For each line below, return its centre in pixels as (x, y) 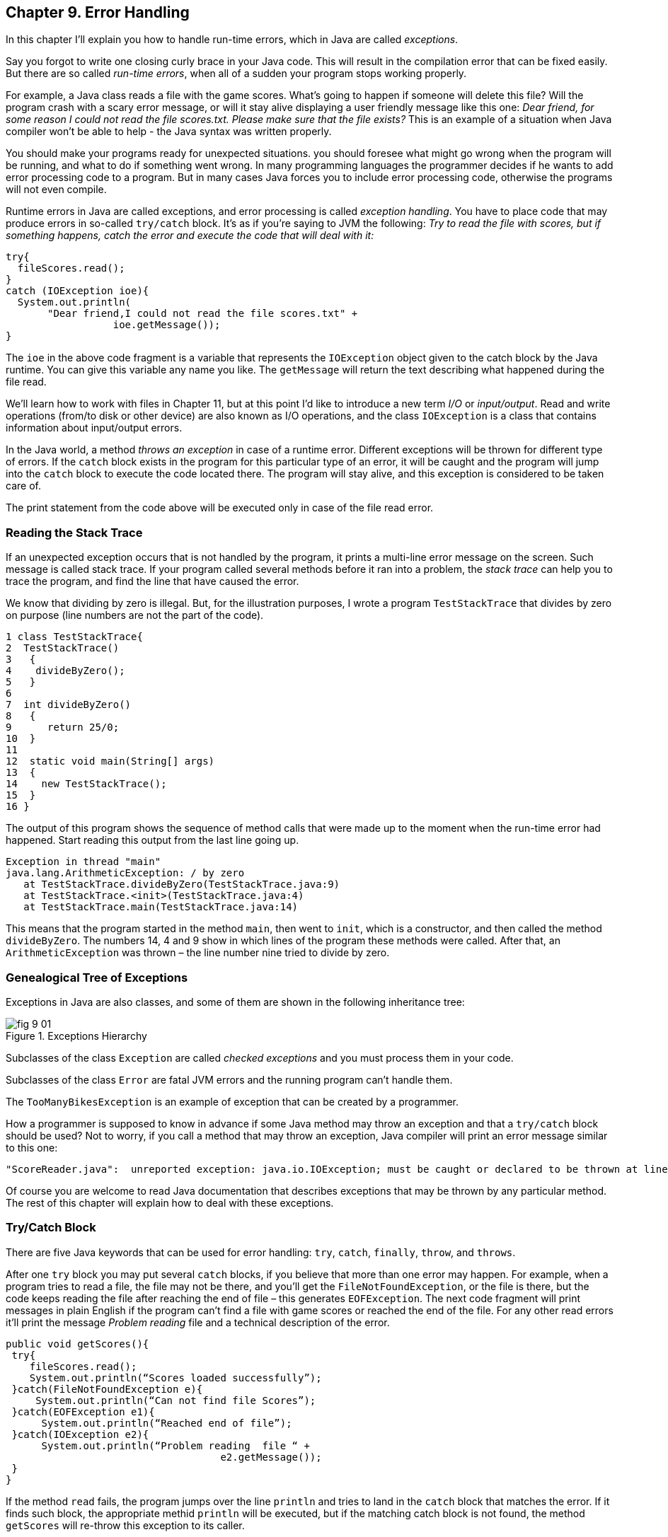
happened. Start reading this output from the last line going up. (152, 840)
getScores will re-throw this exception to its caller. (125, 1525)
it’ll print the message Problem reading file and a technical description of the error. (198, 1322)
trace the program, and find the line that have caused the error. (152, 581)
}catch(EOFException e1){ (83, 1411)
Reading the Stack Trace (74, 532)
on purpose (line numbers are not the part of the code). (135, 615)
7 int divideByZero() (69, 705)
